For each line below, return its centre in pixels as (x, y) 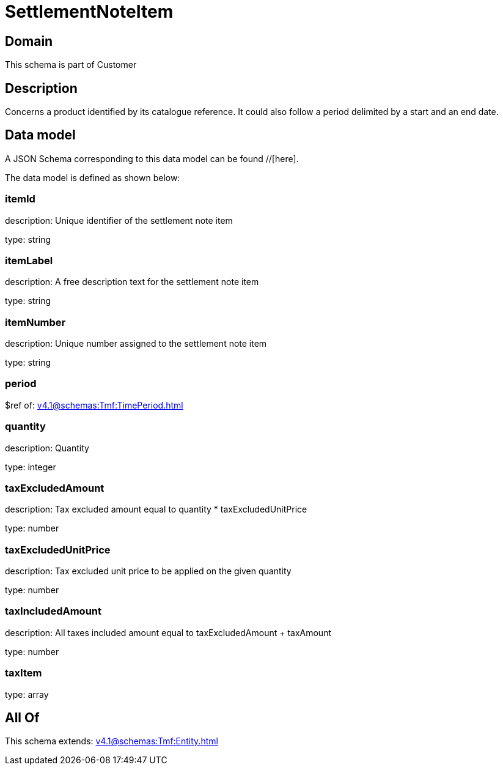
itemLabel (29, 260)
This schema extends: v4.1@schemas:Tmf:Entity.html (112, 741)
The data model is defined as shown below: (93, 177)
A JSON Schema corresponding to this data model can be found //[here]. (152, 158)
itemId (20, 199)
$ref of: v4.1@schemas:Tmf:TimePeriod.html (94, 405)
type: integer (31, 467)
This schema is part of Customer (71, 65)
